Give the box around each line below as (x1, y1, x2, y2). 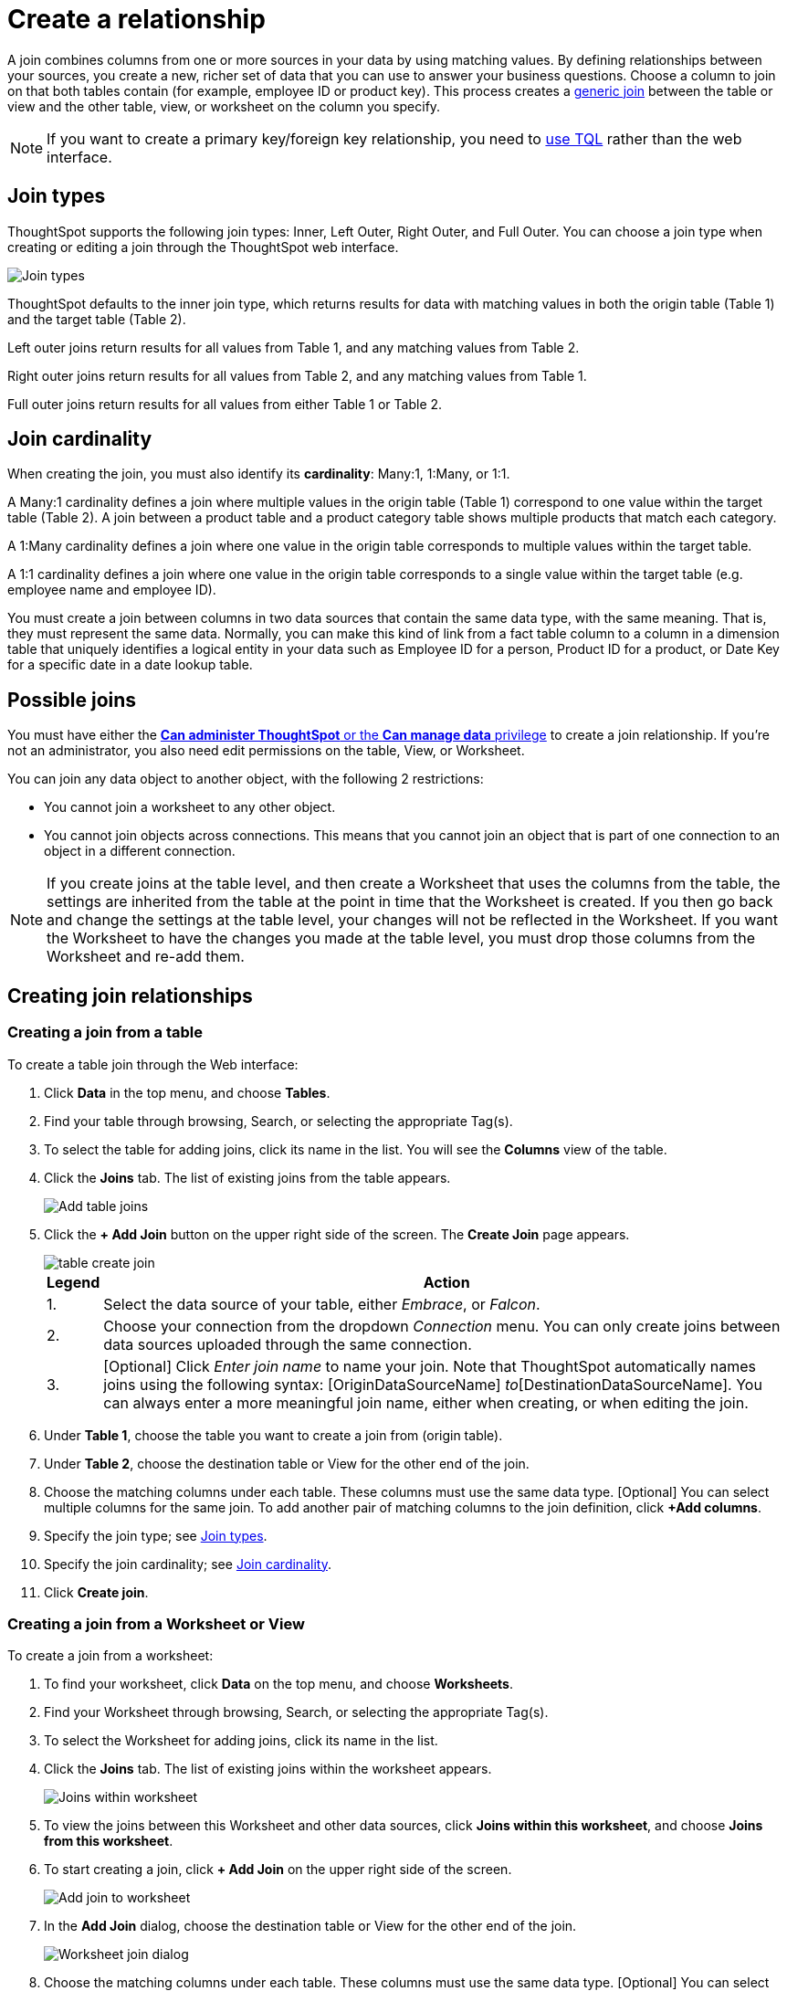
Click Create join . (44, 1584, 149, 1600)
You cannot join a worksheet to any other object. (44, 799, 336, 816)
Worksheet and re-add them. (47, 947, 245, 966)
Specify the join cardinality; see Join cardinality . (44, 1555, 331, 1572)
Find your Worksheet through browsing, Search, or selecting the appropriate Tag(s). (44, 1704, 549, 1721)
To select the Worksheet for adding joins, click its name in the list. (44, 1733, 438, 1749)
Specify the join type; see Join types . (44, 1527, 268, 1543)
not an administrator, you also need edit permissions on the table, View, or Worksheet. (7, 743, 525, 759)
